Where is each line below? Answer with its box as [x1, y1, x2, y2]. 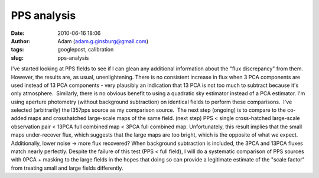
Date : [11, 30, 25, 37]
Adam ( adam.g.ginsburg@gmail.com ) [57, 37, 149, 44]
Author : [11, 37, 31, 44]
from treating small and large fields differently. [11, 164, 123, 171]
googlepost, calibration [57, 46, 114, 53]
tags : [11, 46, 24, 53]
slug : [11, 54, 24, 62]
